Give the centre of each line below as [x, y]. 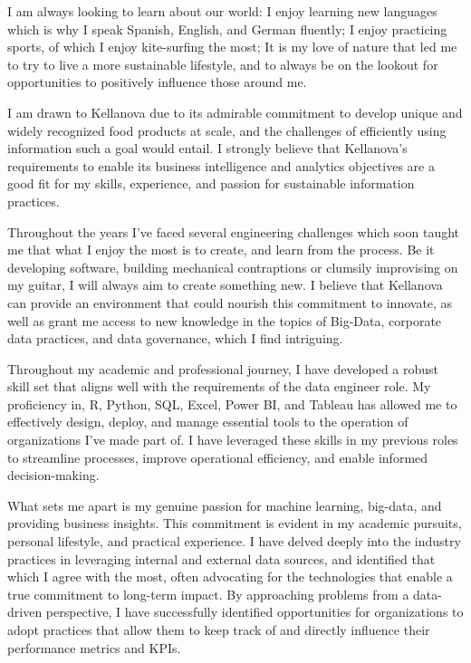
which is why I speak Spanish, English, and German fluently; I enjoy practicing [227, 29]
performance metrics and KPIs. [94, 647]
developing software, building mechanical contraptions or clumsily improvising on [233, 267]
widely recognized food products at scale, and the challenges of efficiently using [227, 130]
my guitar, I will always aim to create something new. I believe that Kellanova [225, 285]
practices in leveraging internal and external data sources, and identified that [221, 558]
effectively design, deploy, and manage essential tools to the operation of [208, 422]
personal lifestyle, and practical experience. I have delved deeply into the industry [234, 541]
